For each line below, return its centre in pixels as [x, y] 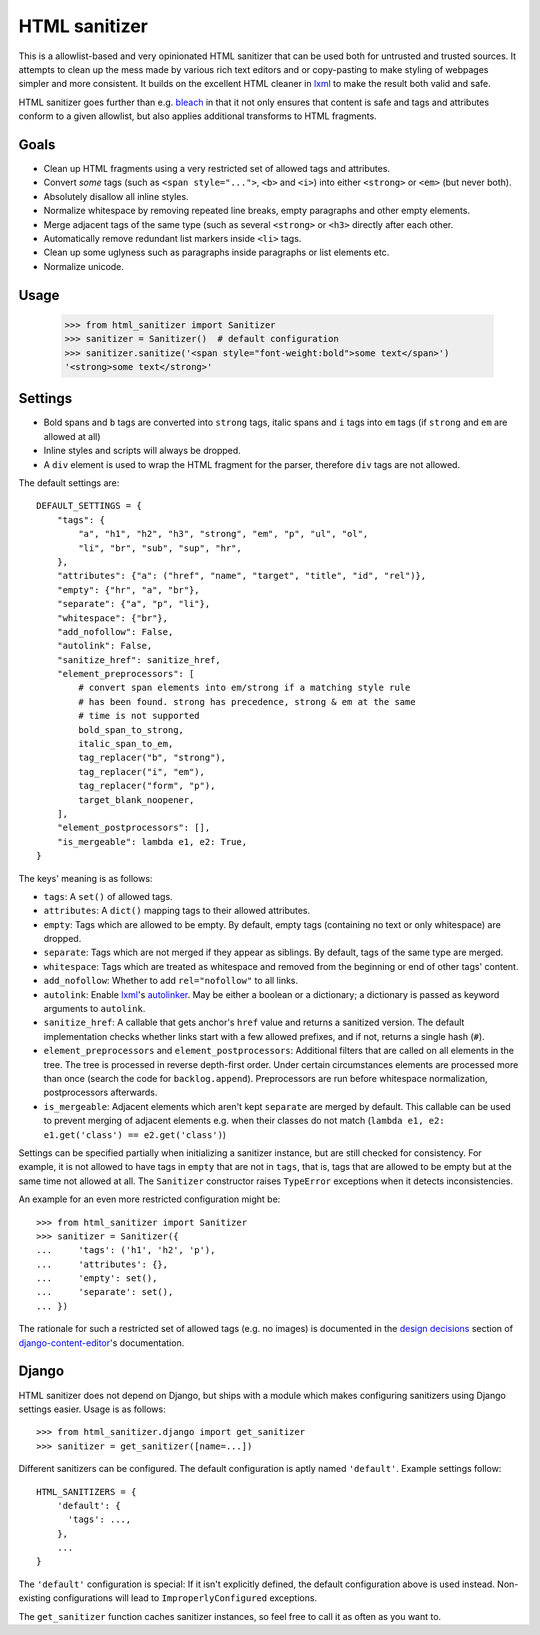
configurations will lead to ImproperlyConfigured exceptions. [185, 1598]
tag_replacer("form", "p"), [147, 786]
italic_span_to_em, [126, 744]
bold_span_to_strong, [131, 729]
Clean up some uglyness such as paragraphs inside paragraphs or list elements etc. [216, 252]
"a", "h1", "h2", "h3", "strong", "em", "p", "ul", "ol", [223, 534]
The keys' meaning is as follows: [85, 878]
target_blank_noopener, [136, 799]
